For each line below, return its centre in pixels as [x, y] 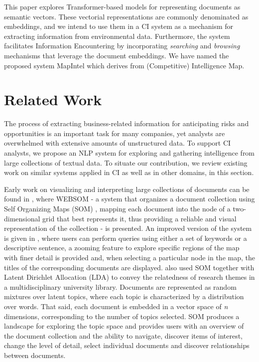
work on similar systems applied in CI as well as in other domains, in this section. [129, 172]
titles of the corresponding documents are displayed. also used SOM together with [129, 267]
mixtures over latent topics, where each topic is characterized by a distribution [124, 296]
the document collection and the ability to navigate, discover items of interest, [124, 335]
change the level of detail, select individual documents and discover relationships [127, 345]
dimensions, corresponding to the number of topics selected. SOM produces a [122, 316]
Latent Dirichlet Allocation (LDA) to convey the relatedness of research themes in [129, 277]
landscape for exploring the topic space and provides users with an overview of [124, 326]
